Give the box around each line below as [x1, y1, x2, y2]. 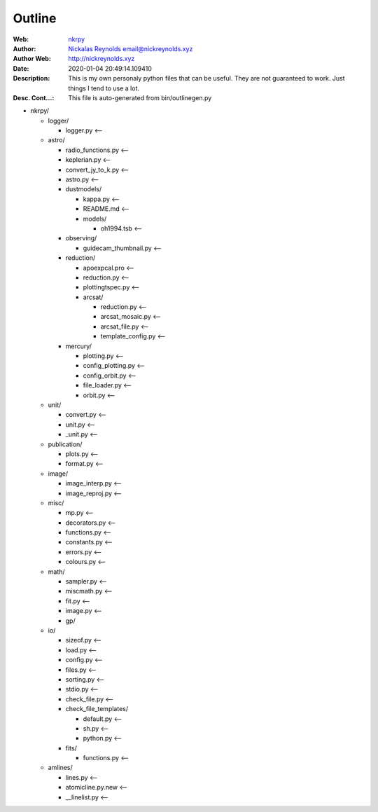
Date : [13, 64, 29, 73]
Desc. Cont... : [13, 93, 55, 102]
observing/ [65, 234, 97, 242]
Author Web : [13, 55, 52, 63]
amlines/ [48, 764, 73, 772]
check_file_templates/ [65, 705, 129, 713]
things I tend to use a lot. [68, 84, 140, 92]
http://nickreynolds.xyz [68, 55, 135, 63]
